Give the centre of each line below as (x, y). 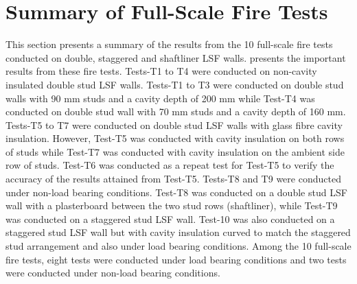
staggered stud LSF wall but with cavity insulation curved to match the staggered (178, 232)
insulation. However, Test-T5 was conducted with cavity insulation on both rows (175, 138)
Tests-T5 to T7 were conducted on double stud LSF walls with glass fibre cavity (174, 125)
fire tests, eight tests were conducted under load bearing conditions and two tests (176, 259)
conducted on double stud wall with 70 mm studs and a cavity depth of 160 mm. (176, 111)
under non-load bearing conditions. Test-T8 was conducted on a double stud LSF (176, 192)
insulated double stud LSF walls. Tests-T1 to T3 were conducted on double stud (175, 84)
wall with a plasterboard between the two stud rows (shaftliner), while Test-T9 (172, 205)
